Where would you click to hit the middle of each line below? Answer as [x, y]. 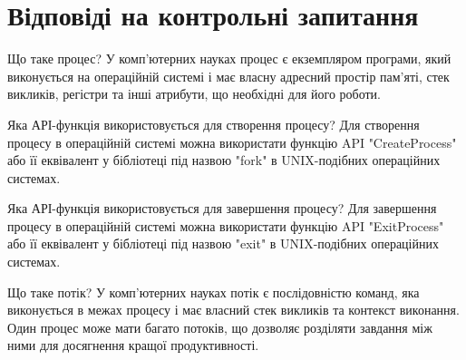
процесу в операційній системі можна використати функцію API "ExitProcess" [226, 225]
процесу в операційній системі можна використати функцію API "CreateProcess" [232, 142]
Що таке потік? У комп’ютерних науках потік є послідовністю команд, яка [214, 292]
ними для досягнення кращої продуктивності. [133, 345]
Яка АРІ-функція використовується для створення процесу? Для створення [214, 124]
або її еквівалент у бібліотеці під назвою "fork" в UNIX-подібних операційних [224, 160]
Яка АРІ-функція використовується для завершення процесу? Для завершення [222, 208]
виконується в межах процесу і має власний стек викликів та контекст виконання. [233, 310]
